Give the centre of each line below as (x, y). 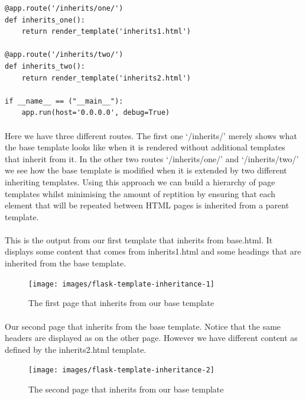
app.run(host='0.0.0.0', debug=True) (96, 113)
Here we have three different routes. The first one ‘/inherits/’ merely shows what (151, 135)
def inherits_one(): (45, 20)
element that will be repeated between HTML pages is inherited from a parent (147, 205)
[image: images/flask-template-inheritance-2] (121, 370)
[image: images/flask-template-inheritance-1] (121, 284)
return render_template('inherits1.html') (106, 32)
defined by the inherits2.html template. (76, 349)
